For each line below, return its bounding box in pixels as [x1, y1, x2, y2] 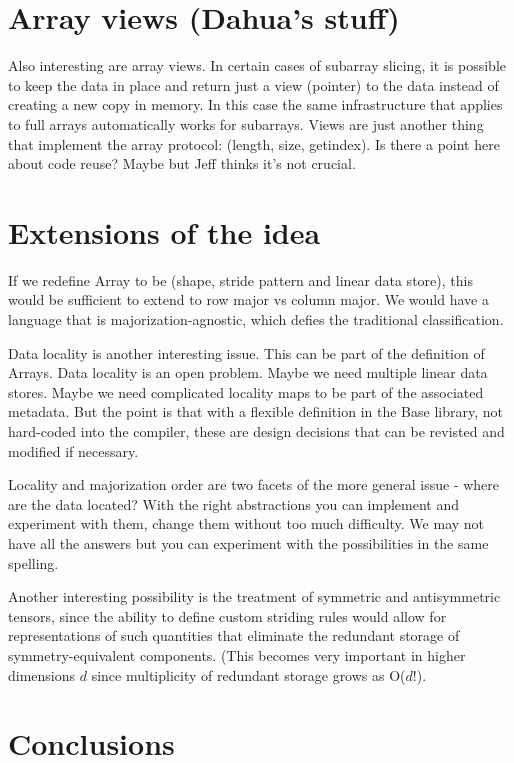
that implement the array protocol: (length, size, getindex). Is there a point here [8, 133, 500, 154]
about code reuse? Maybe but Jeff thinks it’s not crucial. [8, 153, 356, 174]
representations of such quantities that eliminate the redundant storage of [8, 625, 460, 646]
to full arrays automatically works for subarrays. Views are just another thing [8, 113, 484, 134]
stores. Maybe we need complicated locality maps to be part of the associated [8, 381, 484, 402]
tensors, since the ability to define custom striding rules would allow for [8, 605, 447, 626]
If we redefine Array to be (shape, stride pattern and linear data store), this [8, 269, 473, 290]
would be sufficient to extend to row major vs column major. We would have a [8, 289, 489, 310]
